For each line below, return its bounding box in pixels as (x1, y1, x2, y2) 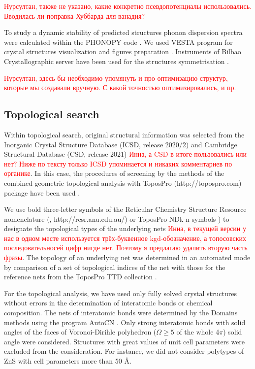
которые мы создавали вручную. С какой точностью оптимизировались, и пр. (4, 82, 236, 93)
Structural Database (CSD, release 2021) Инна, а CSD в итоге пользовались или (4, 149, 247, 159)
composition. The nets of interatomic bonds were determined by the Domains (4, 307, 238, 318)
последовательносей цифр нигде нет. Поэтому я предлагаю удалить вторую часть (4, 242, 248, 253)
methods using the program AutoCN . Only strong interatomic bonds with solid (4, 317, 246, 327)
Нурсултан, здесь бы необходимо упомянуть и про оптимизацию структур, (4, 72, 228, 83)
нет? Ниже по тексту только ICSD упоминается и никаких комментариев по (4, 158, 232, 168)
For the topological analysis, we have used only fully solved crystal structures (4, 288, 237, 298)
